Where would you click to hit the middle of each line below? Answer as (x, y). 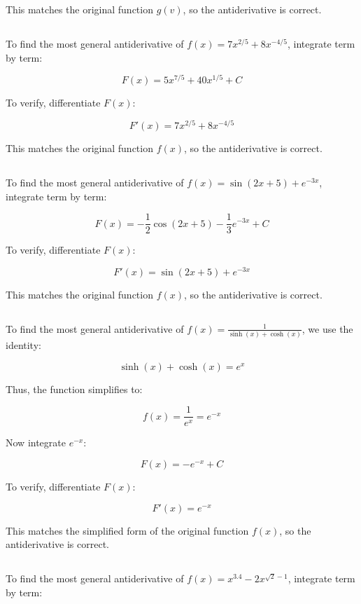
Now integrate (36, 442)
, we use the (327, 328)
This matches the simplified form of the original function (127, 530)
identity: (23, 345)
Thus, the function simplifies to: (74, 389)
